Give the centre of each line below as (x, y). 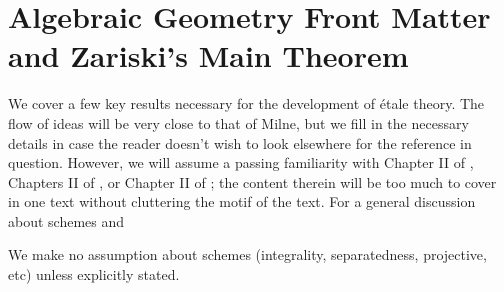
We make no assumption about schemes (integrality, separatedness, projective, (247, 254)
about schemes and (66, 220)
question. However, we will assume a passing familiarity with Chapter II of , (241, 162)
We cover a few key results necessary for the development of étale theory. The (246, 103)
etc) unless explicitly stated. (94, 274)
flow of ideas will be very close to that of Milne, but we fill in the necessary (238, 122)
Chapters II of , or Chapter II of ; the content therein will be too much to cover (252, 181)
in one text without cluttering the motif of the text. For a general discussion (242, 201)
